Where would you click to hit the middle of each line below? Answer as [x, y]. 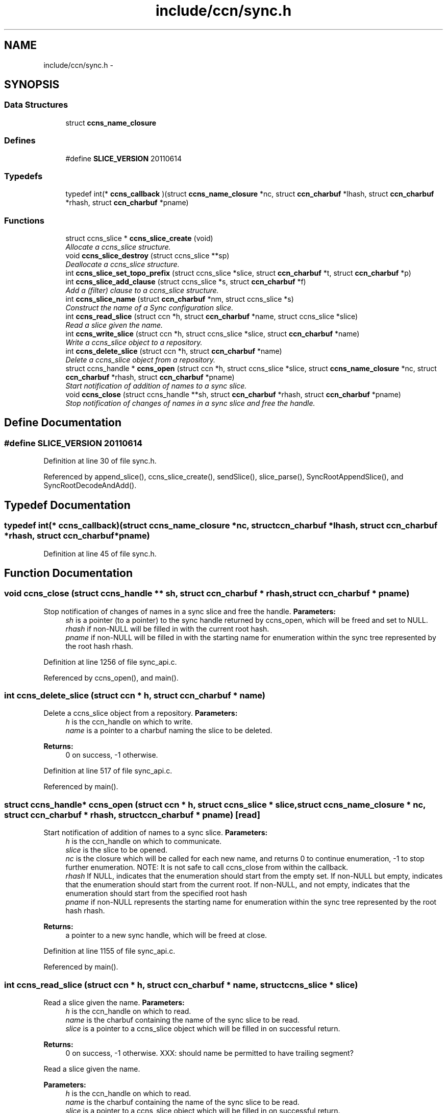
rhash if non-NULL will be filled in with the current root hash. [167, 628]
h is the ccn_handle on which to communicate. [144, 841]
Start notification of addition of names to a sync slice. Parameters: [156, 833]
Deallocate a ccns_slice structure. [122, 264]
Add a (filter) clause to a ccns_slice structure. [142, 291]
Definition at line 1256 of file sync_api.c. [110, 662]
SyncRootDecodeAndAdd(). [90, 486]
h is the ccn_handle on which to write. [129, 722]
